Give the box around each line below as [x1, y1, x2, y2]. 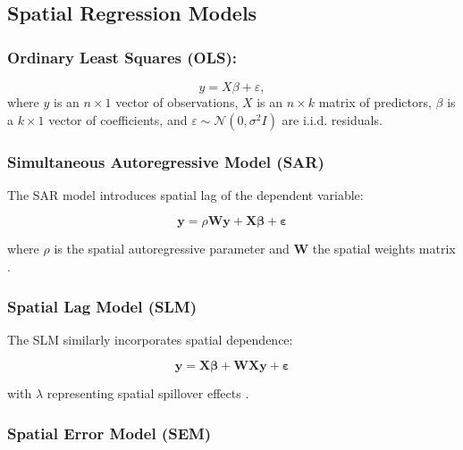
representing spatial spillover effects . [46, 384, 249, 403]
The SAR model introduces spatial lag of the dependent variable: [7, 185, 364, 204]
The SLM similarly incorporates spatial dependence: [7, 329, 293, 348]
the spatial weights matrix [312, 239, 456, 258]
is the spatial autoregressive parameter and [54, 239, 290, 258]
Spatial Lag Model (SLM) [7, 295, 197, 317]
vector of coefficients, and [48, 110, 188, 129]
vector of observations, [115, 93, 239, 111]
